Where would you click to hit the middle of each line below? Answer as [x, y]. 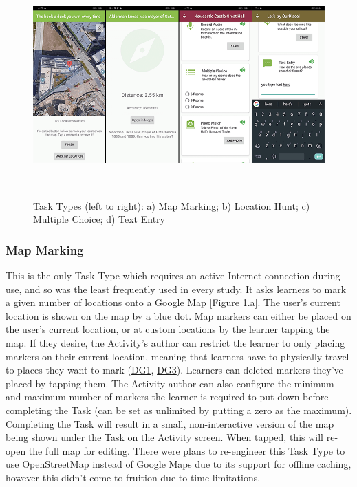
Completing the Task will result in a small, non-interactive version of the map [170, 423]
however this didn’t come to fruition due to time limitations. [133, 477]
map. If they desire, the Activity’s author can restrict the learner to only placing [175, 343]
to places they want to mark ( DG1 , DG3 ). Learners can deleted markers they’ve [174, 370]
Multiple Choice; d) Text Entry [99, 219]
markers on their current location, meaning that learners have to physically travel [177, 356]
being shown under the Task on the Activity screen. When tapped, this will [165, 437]
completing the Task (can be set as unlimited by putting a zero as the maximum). [179, 410]
